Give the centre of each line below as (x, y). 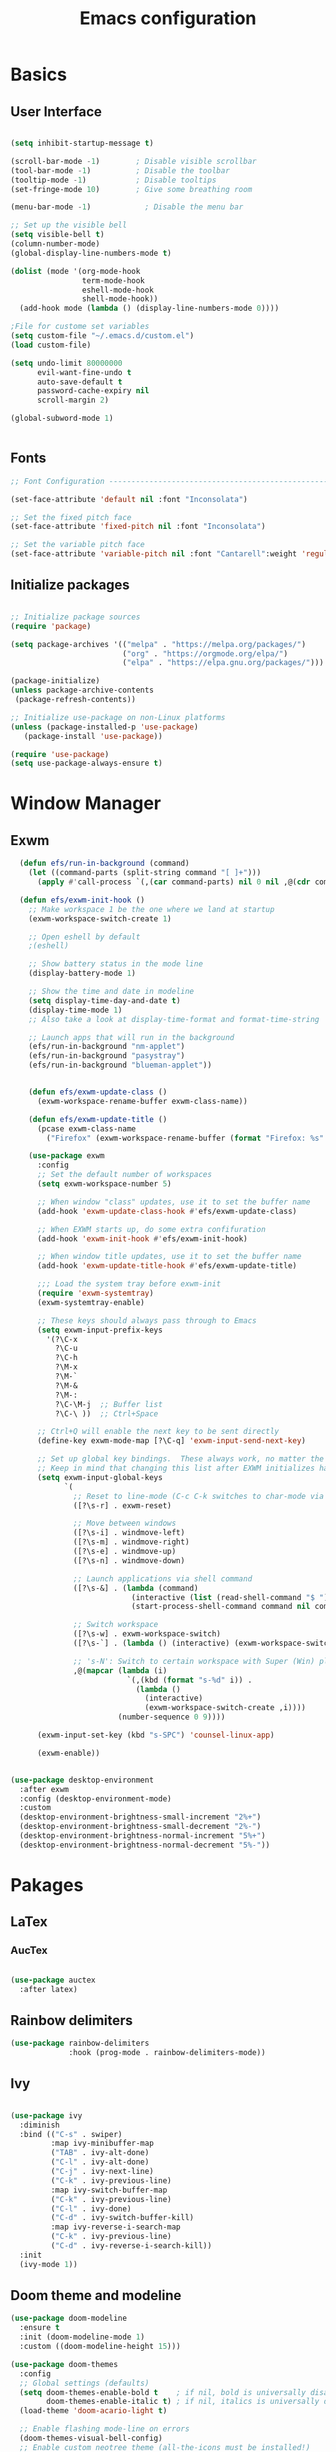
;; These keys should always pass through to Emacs (146, 1320)
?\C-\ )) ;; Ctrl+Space (106, 1413)
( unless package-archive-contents (82, 690)
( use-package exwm (66, 1156)
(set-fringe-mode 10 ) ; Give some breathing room (131, 189)
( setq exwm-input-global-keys (99, 1477)
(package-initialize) (55, 681)
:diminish (39, 2125)
